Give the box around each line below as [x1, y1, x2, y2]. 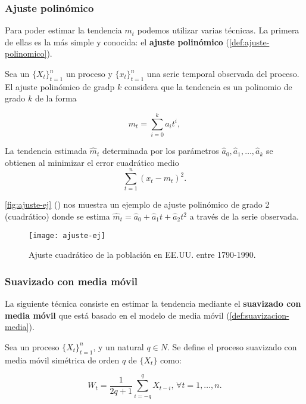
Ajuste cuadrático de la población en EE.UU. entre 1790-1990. [29, 248, 256, 261]
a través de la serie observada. [189, 210, 299, 223]
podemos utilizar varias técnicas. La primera [137, 24, 299, 36]
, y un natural [93, 340, 144, 353]
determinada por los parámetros [102, 144, 219, 157]
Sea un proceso [5, 340, 60, 353]
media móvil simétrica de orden [5, 353, 120, 366]
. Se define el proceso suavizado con [167, 340, 297, 353]
